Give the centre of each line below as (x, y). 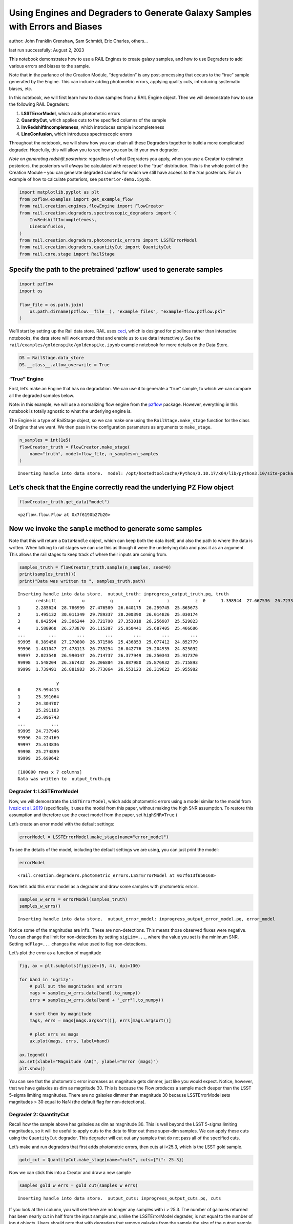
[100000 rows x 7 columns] (50, 772)
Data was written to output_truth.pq (64, 779)
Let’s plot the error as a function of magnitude (55, 953)
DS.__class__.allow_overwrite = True (64, 365)
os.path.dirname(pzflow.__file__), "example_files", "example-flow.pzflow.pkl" (127, 312)
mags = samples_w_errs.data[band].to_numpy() (85, 993)
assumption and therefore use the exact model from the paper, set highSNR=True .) (93, 815)
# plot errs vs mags (54, 1034)
